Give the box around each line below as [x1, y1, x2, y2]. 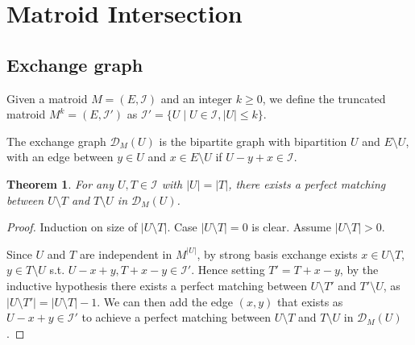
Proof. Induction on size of [6, 218, 138, 235]
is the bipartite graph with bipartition [159, 132, 347, 149]
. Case [167, 218, 197, 235]
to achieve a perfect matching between [81, 309, 272, 326]
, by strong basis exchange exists [197, 245, 358, 262]
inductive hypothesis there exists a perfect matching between [6, 276, 307, 293]
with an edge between [6, 148, 114, 165]
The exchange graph [6, 132, 106, 149]
